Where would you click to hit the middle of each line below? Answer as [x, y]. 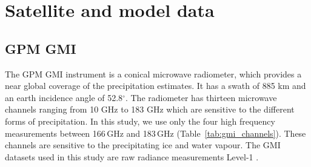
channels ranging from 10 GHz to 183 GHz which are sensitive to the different [150, 109]
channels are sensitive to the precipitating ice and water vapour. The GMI [143, 145]
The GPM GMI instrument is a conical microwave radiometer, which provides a [153, 74]
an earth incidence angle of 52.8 [64, 97]
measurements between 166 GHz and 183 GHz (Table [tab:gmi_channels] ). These [155, 133]
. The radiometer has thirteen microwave [201, 97]
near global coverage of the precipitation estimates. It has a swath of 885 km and [155, 86]
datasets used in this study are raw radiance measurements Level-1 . [132, 156]
